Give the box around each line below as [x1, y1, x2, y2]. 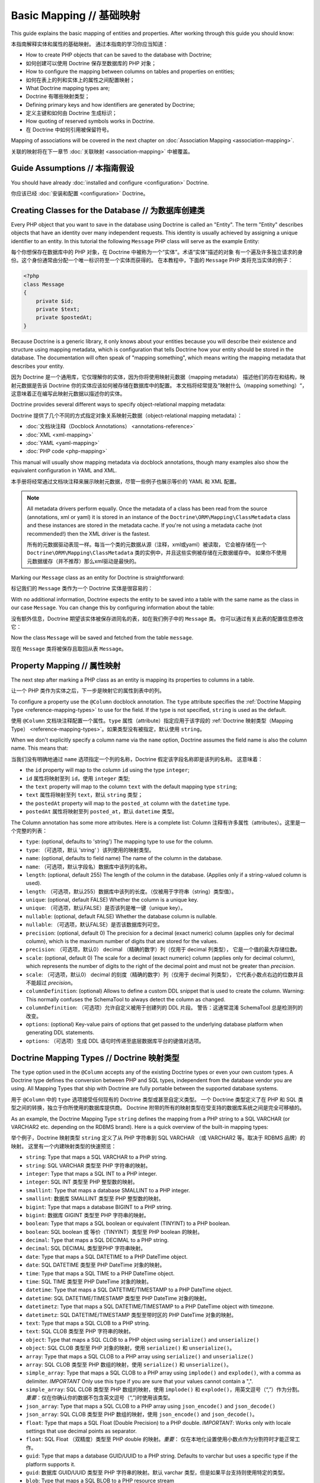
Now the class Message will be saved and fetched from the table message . [11, 634, 194, 641]
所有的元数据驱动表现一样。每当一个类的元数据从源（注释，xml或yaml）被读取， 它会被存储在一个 [27, 540, 267, 548]
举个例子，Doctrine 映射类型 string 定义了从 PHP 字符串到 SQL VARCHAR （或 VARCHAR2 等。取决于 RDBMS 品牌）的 [11, 1134, 305, 1141]
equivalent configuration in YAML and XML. [11, 467, 117, 474]
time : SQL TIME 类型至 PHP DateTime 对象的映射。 [25, 1278, 152, 1285]
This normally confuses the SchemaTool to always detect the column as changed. [25, 995, 226, 1003]
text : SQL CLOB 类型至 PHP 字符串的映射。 [25, 1328, 134, 1335]
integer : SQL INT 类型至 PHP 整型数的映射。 [25, 1178, 138, 1186]
